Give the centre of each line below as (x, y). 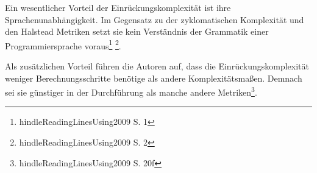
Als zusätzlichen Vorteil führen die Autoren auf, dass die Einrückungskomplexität (157, 66)
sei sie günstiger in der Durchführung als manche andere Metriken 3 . (131, 91)
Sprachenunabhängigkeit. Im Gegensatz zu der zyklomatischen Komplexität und (155, 19)
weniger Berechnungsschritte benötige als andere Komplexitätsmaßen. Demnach (154, 78)
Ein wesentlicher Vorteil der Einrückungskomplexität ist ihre (118, 7)
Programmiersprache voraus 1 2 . (63, 44)
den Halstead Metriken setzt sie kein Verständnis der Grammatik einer (137, 31)
